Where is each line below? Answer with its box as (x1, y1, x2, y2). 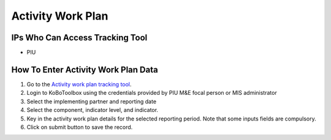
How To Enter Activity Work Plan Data (11, 64, 159, 75)
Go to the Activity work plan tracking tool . (26, 80, 132, 88)
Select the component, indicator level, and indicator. (26, 106, 159, 114)
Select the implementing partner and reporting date (26, 98, 156, 105)
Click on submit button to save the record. (26, 123, 133, 131)
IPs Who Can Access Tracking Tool (11, 32, 148, 43)
